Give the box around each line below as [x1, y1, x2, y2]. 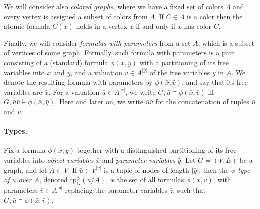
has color [184, 21, 212, 31]
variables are [4, 86, 42, 97]
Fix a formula [4, 145, 46, 155]
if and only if [136, 21, 176, 31]
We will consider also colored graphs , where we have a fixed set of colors [4, 1, 224, 11]
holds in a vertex [76, 21, 127, 31]
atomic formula [4, 21, 50, 31]
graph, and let [4, 164, 47, 175]
